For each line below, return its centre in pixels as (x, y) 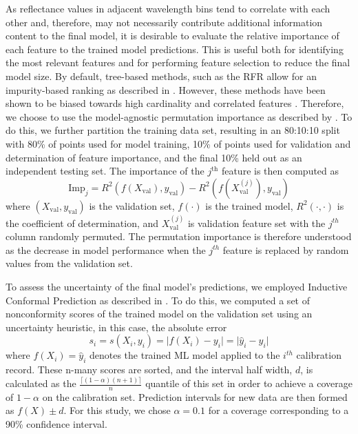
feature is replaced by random (286, 249)
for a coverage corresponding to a (278, 410)
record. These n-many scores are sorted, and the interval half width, (149, 369)
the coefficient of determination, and (82, 223)
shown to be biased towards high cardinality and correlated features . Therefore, (175, 103)
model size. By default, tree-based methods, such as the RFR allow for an (161, 76)
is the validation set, (132, 205)
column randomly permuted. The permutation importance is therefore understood (179, 236)
